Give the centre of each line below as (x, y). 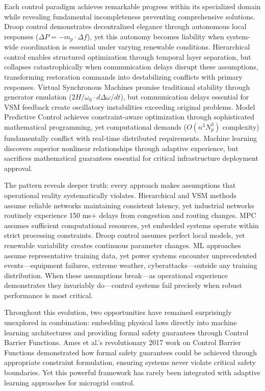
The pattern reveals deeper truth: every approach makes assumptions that (120, 185)
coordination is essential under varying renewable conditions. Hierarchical (135, 47)
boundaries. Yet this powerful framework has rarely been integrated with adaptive (132, 372)
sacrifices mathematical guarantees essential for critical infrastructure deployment (131, 158)
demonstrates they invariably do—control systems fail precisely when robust (123, 285)
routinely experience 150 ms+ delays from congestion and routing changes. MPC (130, 215)
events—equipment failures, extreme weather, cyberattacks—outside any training (131, 265)
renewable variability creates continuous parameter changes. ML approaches (123, 245)
